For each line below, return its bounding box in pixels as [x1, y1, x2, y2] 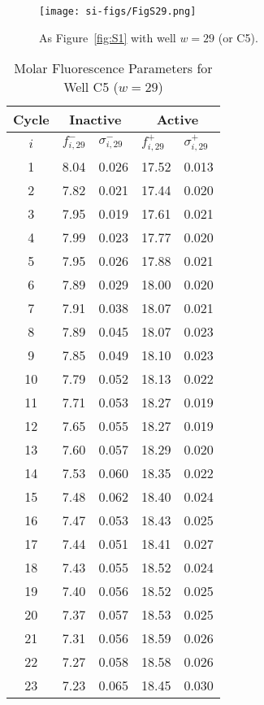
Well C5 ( [63, 77, 119, 97]
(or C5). [218, 28, 258, 46]
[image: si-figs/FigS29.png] [39, 6, 197, 17]
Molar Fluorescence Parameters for [14, 59, 213, 78]
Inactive [69, 110, 122, 129]
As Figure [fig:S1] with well [39, 28, 176, 46]
